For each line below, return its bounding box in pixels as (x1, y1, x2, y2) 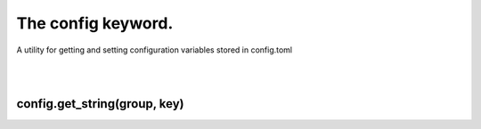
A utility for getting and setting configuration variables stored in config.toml (16, 44, 293, 55)
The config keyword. (16, 13, 174, 33)
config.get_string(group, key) (16, 96, 184, 111)
